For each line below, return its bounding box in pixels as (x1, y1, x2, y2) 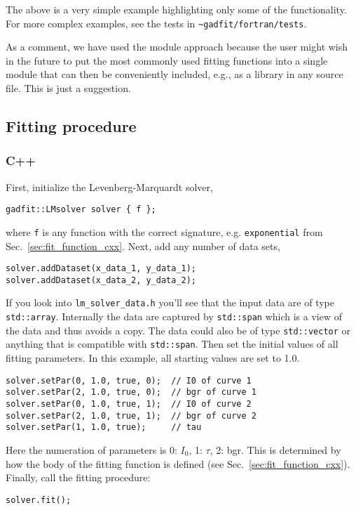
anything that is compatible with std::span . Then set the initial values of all (6, 336, 338, 351)
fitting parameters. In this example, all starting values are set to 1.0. (6, 351, 300, 365)
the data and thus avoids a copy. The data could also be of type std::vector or (6, 322, 351, 337)
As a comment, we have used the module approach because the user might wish (6, 39, 348, 54)
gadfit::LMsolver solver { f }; (6, 204, 156, 215)
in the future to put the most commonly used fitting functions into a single (6, 53, 328, 67)
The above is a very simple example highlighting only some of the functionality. (6, 2, 347, 16)
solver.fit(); (6, 495, 71, 505)
